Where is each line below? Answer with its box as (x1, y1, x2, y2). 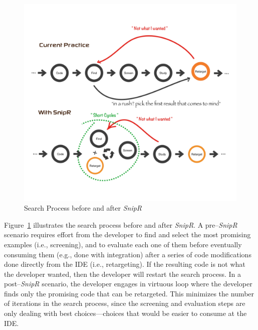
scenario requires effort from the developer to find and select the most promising (4, 229, 251, 240)
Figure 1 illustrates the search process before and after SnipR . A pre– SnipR (4, 219, 237, 230)
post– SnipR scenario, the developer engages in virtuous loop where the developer (4, 278, 252, 289)
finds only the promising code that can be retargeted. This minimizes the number (4, 288, 254, 298)
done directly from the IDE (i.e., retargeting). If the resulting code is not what (4, 259, 245, 269)
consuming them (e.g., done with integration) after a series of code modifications (4, 249, 251, 259)
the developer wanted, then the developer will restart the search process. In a (4, 268, 241, 279)
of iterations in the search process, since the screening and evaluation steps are (4, 298, 245, 308)
